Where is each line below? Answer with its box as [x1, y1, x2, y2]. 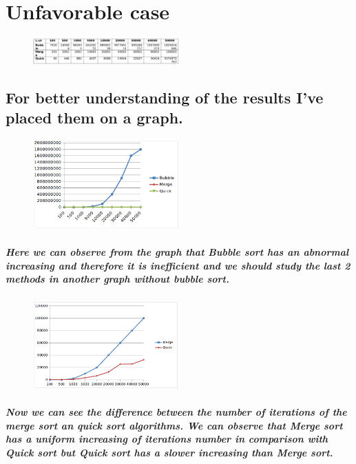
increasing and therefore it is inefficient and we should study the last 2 [6, 258, 350, 272]
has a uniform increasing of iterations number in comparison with [6, 432, 328, 446]
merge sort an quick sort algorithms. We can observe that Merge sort [6, 418, 343, 432]
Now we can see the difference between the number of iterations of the [6, 405, 347, 419]
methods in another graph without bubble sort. [6, 272, 229, 286]
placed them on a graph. [6, 107, 183, 128]
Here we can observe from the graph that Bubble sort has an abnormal [6, 244, 349, 259]
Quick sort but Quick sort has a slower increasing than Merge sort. [6, 445, 333, 460]
